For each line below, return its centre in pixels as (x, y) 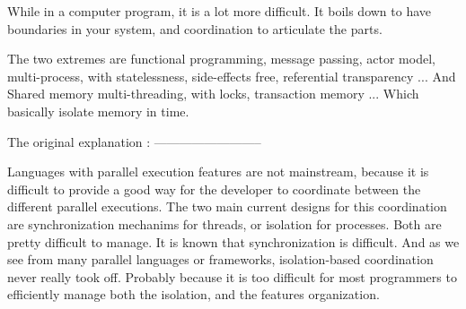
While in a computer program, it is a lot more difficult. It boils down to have (220, 11)
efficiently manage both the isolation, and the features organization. (193, 294)
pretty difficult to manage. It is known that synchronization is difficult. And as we (233, 241)
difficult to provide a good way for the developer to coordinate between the (214, 189)
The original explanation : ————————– (134, 141)
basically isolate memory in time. (98, 111)
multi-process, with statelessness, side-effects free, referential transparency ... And (232, 76)
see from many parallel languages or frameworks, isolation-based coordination (220, 259)
